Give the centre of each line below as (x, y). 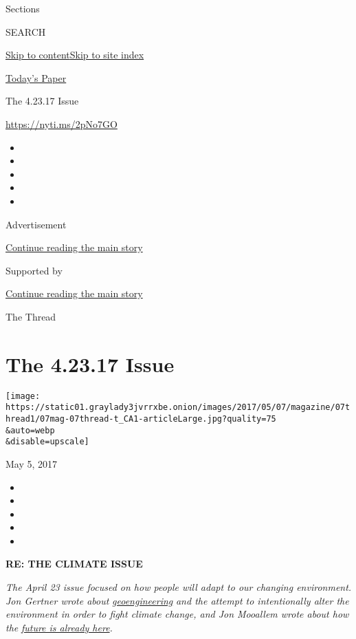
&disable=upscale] (47, 442)
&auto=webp (30, 430)
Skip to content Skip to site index (75, 55)
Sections (23, 8)
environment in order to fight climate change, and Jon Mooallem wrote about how (177, 614)
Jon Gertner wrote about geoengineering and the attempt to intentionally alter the (177, 600)
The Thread (31, 316)
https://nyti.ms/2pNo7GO (62, 123)
